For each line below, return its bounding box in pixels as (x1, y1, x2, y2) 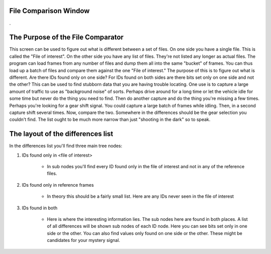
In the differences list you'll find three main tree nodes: (9, 143, 122, 149)
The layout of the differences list (9, 130, 113, 138)
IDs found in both (22, 205, 58, 211)
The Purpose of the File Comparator (9, 33, 124, 42)
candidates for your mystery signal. (47, 237, 120, 243)
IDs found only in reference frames (22, 182, 94, 188)
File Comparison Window (9, 7, 90, 15)
